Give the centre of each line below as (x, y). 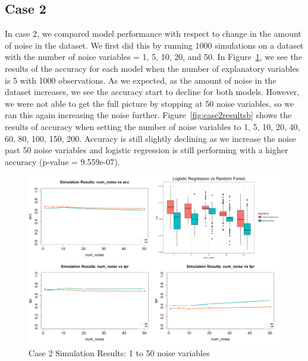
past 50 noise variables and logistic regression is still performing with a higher (147, 150)
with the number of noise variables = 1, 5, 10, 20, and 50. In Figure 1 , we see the (153, 57)
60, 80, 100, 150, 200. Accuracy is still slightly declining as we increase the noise (150, 138)
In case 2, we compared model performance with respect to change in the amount (153, 34)
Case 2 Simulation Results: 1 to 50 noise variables (119, 352)
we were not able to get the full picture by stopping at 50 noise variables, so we (150, 103)
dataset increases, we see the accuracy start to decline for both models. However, (152, 92)
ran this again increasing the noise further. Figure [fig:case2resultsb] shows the (148, 115)
